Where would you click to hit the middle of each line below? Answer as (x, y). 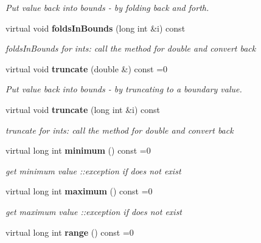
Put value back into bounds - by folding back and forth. (107, 7)
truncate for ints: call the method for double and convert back (120, 130)
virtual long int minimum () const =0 (78, 150)
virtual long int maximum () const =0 (79, 191)
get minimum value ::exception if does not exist (93, 170)
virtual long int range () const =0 (70, 232)
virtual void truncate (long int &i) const (83, 109)
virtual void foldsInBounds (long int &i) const (96, 28)
